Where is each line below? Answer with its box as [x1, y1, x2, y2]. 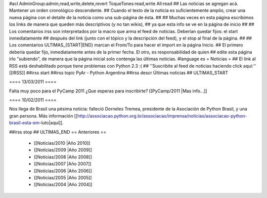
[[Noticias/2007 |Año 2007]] [34, 161, 91, 167]
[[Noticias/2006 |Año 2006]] [34, 168, 92, 174]
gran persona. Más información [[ [9, 113, 78, 119]
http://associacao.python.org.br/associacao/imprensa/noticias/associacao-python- [77, 113, 247, 119]
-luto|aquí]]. [39, 120, 64, 126]
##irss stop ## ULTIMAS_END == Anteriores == [9, 129, 106, 135]
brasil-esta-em [9, 120, 40, 126]
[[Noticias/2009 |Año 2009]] [34, 147, 92, 153]
